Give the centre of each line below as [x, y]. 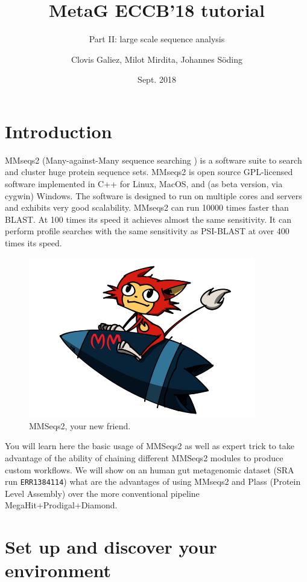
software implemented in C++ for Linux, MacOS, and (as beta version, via [144, 184]
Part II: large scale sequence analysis [157, 39]
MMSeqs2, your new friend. [80, 425]
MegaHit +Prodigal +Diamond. [61, 505]
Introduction [59, 131]
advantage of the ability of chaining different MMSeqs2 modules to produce [144, 457]
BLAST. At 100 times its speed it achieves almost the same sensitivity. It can [148, 219]
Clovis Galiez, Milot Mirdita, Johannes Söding [157, 59]
